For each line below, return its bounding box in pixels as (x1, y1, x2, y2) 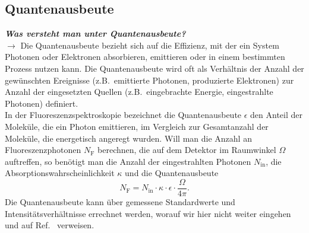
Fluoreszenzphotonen (5, 143, 81, 156)
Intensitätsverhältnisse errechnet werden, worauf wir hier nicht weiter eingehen (5, 207, 291, 219)
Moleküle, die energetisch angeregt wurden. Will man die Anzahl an (5, 132, 252, 144)
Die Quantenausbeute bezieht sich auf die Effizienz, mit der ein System (20, 39, 279, 51)
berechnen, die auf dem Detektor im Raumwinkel (97, 143, 276, 156)
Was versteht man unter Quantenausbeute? (5, 27, 186, 40)
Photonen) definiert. (5, 97, 78, 109)
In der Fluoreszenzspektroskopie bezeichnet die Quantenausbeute (5, 108, 242, 121)
